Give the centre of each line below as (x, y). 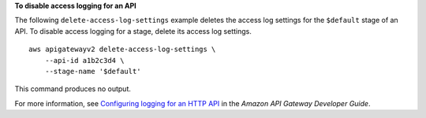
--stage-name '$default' (93, 71)
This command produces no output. (73, 89)
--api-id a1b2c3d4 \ (84, 60)
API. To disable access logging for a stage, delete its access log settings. (133, 31)
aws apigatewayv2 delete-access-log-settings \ (122, 50)
